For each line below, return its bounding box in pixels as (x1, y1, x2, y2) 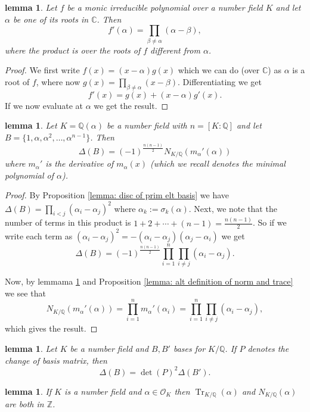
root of (5, 75, 30, 88)
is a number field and (64, 385, 142, 397)
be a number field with (106, 119, 187, 132)
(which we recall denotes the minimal (150, 157, 286, 170)
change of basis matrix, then (5, 354, 107, 366)
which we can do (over (178, 64, 260, 76)
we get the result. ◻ (94, 99, 169, 111)
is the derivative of (45, 157, 114, 170)
